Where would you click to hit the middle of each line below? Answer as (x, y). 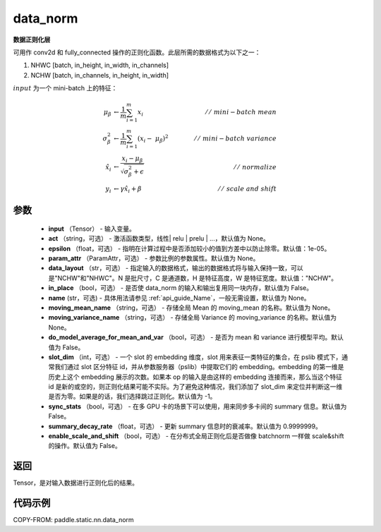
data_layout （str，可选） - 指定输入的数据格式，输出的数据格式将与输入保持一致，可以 (176, 268)
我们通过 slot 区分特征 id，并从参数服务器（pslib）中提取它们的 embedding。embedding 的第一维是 (199, 367)
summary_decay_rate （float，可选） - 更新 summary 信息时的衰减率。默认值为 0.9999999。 (185, 426)
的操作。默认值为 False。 (85, 446)
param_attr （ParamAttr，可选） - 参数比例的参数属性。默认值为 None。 (154, 258)
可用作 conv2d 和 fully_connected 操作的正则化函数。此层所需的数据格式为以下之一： (137, 52)
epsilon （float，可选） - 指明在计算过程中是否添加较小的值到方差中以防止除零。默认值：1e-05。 (189, 248)
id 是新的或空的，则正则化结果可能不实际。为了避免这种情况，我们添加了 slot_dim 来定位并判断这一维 (195, 387)
